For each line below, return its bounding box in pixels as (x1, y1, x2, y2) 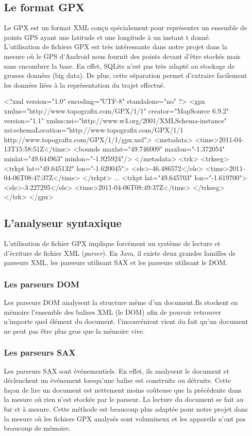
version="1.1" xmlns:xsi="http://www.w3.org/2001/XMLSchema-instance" (4, 115, 227, 125)
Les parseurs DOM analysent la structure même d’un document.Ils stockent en (4, 297, 238, 307)
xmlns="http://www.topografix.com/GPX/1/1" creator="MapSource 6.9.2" (4, 105, 229, 115)
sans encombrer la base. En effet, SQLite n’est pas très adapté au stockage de (4, 60, 235, 71)
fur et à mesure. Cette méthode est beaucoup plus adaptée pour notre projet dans (4, 404, 248, 414)
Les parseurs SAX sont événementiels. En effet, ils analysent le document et (4, 365, 230, 376)
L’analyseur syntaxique (4, 215, 122, 230)
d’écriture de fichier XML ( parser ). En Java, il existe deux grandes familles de (4, 247, 236, 258)
